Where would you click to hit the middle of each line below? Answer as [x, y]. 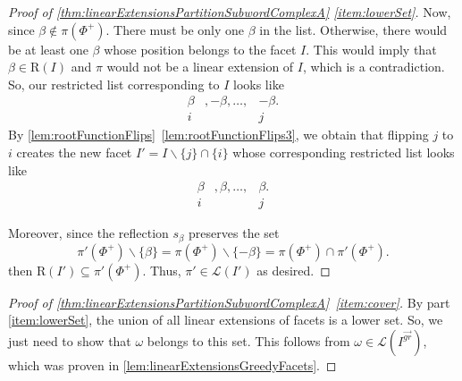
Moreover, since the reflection [88, 233]
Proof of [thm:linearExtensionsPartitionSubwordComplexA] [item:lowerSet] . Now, [230, 12]
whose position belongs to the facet [200, 49]
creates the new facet [74, 152]
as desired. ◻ [294, 270]
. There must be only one [175, 29]
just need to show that [70, 340]
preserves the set [234, 233]
